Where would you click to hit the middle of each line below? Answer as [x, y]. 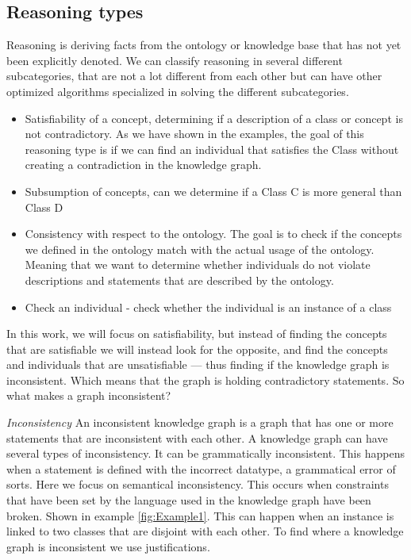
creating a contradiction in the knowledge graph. [143, 165]
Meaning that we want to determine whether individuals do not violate [198, 265]
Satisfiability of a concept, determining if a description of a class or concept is [214, 118]
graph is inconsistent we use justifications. [108, 546]
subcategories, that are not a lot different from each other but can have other [194, 76]
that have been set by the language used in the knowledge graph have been [189, 500]
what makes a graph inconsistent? [89, 395]
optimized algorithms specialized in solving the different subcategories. [178, 91]
